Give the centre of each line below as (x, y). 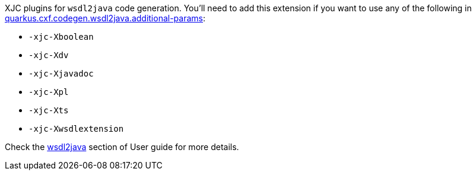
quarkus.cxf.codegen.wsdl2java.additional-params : (105, 18)
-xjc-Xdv (49, 55)
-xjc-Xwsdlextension (76, 129)
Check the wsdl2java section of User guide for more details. (122, 147)
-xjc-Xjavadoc (61, 74)
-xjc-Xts (49, 110)
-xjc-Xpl (49, 92)
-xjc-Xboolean (61, 37)
